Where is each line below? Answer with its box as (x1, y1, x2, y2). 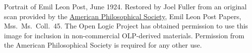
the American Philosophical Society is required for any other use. (4, 40, 202, 50)
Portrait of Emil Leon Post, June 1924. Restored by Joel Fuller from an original (4, 1, 247, 11)
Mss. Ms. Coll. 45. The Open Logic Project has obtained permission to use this (4, 21, 248, 31)
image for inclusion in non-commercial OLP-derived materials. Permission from (4, 30, 245, 40)
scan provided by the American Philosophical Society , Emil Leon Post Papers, (4, 11, 242, 21)
